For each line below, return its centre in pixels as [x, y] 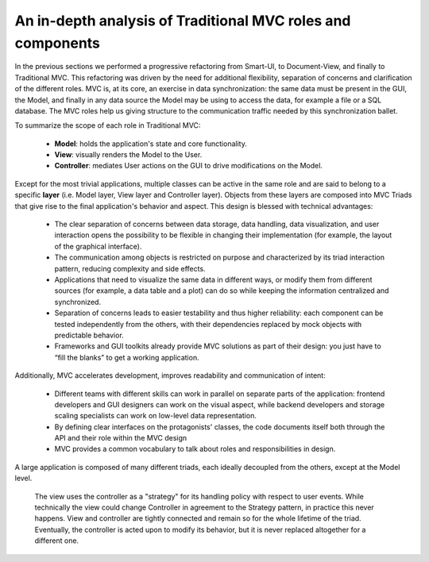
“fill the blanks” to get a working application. [127, 357]
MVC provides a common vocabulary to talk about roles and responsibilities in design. [195, 449]
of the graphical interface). [98, 246]
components [58, 43]
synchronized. [78, 302]
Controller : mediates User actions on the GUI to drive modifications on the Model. [189, 166]
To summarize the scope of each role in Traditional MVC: [108, 125]
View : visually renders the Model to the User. [128, 155]
